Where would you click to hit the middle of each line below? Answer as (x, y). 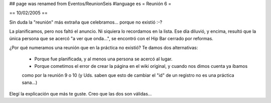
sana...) (30, 82)
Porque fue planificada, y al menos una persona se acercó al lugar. (103, 59)
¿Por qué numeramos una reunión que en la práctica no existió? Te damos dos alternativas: (104, 47)
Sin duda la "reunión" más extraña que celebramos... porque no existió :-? (86, 22)
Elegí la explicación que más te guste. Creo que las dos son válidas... (81, 93)
